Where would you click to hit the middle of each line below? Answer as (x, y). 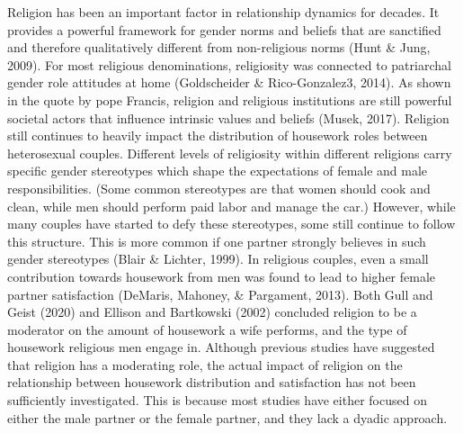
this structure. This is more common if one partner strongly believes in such (217, 241)
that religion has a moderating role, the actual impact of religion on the (205, 364)
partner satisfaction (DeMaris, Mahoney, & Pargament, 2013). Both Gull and (220, 294)
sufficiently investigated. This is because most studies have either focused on (217, 400)
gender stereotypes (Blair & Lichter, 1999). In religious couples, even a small (218, 259)
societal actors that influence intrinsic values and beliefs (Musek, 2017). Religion (228, 117)
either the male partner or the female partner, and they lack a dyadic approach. (227, 417)
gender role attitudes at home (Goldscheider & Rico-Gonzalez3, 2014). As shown (229, 82)
